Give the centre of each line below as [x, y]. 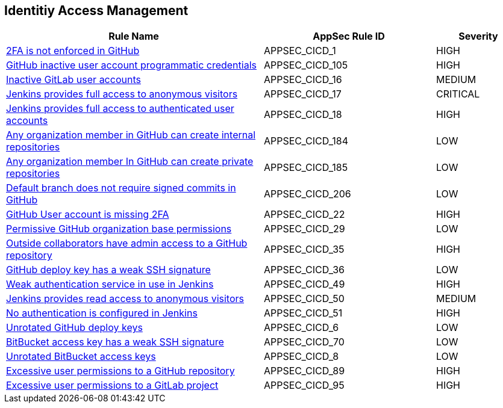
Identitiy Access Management [96, 11]
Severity [478, 36]
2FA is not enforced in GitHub [73, 51]
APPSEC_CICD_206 [308, 194]
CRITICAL [458, 94]
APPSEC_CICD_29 [305, 229]
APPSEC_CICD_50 [304, 299]
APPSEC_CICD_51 [303, 313]
